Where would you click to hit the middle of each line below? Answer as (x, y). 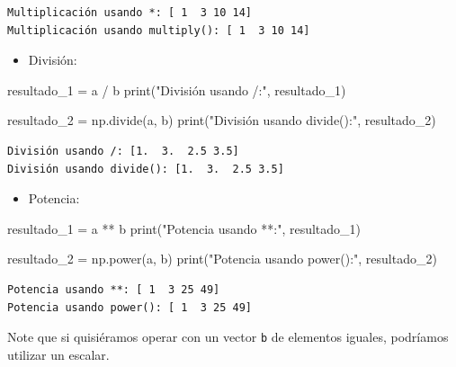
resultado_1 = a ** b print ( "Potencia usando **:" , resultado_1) (184, 228)
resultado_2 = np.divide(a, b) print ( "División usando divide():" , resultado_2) (222, 120)
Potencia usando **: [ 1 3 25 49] (114, 289)
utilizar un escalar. (58, 354)
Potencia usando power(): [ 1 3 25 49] (130, 307)
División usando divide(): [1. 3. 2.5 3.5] (146, 169)
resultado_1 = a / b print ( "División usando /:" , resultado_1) (177, 90)
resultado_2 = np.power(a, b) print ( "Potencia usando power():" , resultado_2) (222, 259)
